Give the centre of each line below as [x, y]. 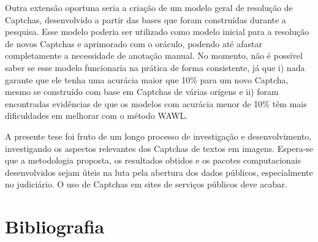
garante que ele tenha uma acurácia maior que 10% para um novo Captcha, [147, 79]
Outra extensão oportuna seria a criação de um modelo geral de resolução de [149, 7]
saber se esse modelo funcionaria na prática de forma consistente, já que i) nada [155, 67]
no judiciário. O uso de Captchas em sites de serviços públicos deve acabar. [146, 184]
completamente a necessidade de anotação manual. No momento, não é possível [154, 55]
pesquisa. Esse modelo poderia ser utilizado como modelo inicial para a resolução [157, 32]
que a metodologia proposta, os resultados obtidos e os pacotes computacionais [153, 160]
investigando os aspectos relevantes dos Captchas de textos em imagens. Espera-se [159, 148]
